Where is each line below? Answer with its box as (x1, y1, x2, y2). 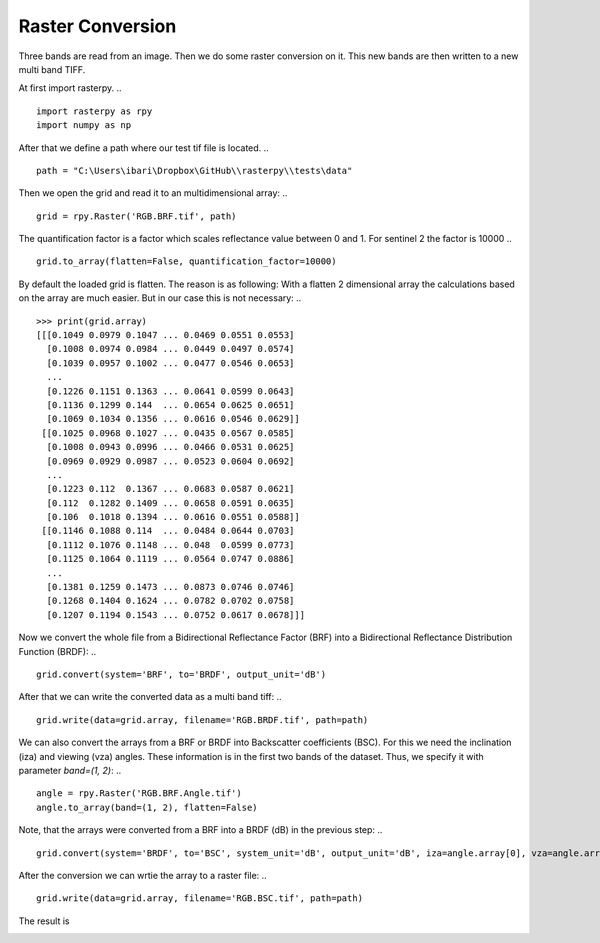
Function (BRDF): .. (18, 645, 97, 657)
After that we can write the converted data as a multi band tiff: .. (18, 691, 282, 703)
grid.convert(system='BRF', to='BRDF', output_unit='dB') (36, 669, 327, 680)
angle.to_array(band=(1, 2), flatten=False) (36, 801, 259, 813)
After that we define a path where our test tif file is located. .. (18, 141, 269, 154)
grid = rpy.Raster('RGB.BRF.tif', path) (36, 210, 237, 222)
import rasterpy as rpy (36, 105, 153, 117)
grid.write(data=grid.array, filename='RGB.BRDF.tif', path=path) (36, 714, 369, 725)
